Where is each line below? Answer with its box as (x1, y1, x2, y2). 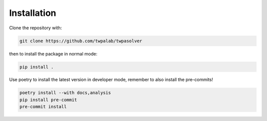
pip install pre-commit (19, 97, 78, 103)
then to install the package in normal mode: (9, 51, 97, 57)
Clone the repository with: (9, 25, 62, 31)
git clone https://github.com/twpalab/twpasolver (19, 38, 142, 44)
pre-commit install (19, 104, 67, 110)
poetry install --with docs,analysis (19, 90, 111, 96)
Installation (9, 7, 56, 18)
